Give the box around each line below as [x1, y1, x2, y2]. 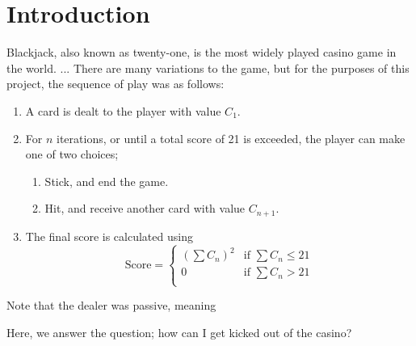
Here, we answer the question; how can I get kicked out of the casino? [6, 324, 352, 341]
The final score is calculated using [25, 227, 193, 244]
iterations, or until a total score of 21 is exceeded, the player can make [57, 129, 405, 146]
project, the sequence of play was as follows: [6, 75, 225, 92]
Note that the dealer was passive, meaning [6, 297, 216, 314]
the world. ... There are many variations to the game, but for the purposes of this [6, 59, 410, 76]
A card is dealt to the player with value [25, 102, 221, 119]
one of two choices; [25, 146, 119, 162]
